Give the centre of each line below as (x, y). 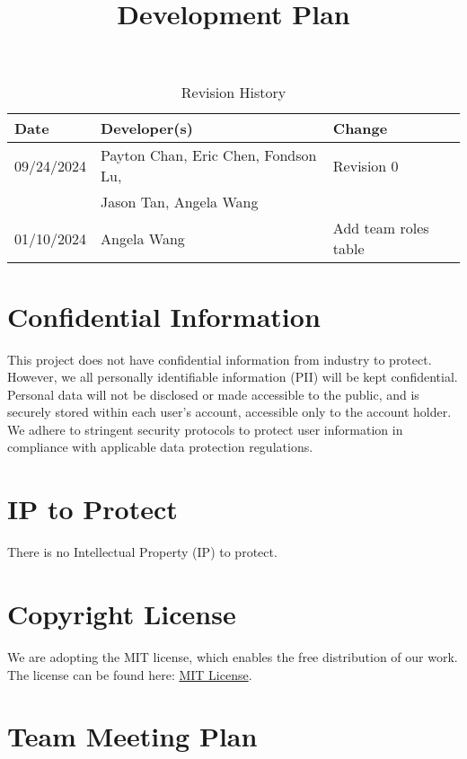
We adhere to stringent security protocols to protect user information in (205, 429)
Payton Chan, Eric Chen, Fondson (209, 155)
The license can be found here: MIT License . (130, 674)
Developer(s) (147, 128)
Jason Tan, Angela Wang (180, 202)
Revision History (233, 93)
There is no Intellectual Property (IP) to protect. (142, 552)
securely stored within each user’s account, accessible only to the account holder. (229, 412)
